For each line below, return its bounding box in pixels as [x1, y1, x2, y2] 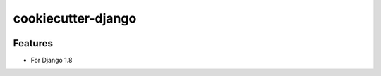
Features [13, 37, 53, 49]
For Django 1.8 [30, 56, 73, 65]
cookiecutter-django [13, 11, 137, 26]
